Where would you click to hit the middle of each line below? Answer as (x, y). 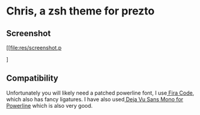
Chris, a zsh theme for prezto (80, 11)
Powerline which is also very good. (50, 105)
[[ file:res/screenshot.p (34, 48)
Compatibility (32, 79)
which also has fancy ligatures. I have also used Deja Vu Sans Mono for (95, 99)
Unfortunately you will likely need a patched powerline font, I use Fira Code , (100, 93)
